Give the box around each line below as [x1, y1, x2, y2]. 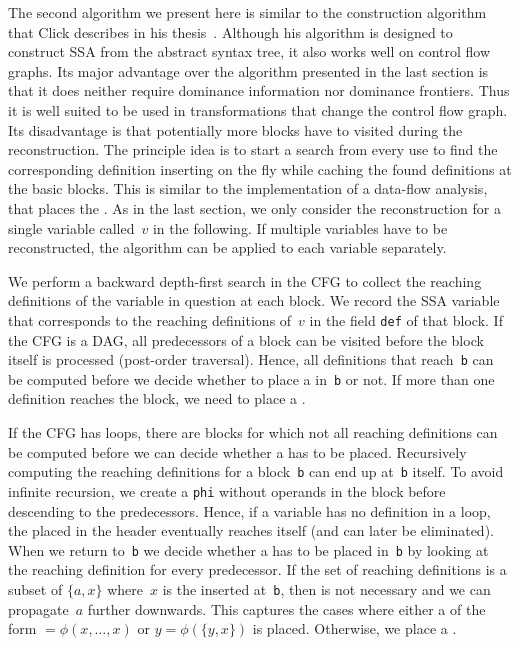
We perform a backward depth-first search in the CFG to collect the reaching [8, 270, 482, 291]
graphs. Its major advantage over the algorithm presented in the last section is [8, 60, 489, 81]
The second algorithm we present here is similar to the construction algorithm [8, 2, 487, 22]
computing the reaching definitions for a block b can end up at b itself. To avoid [8, 461, 504, 482]
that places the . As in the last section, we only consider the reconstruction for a [8, 197, 501, 218]
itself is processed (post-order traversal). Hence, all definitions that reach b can [8, 349, 494, 370]
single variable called [8, 217, 135, 238]
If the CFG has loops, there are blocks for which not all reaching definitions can [8, 422, 498, 443]
